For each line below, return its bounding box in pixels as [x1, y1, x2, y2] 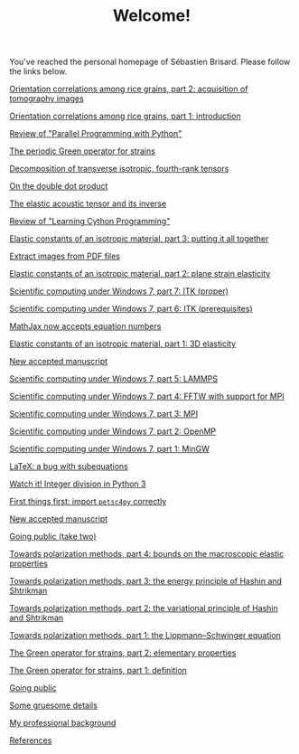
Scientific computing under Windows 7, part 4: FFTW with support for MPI [9, 391, 285, 402]
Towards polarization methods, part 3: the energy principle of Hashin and [9, 576, 283, 587]
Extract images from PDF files [9, 250, 120, 262]
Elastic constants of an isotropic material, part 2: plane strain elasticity [9, 269, 271, 279]
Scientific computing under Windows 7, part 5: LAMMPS [9, 373, 219, 384]
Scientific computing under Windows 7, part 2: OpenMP [9, 426, 217, 437]
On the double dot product [9, 181, 108, 192]
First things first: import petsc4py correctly [9, 496, 167, 507]
